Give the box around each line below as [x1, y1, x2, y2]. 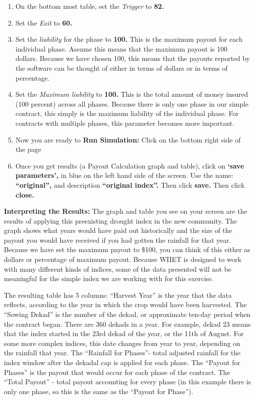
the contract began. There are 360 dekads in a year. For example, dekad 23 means [4, 318, 251, 329]
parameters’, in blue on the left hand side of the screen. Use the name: [15, 170, 233, 180]
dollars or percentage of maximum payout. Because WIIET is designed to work [4, 254, 242, 264]
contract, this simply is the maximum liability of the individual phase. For [15, 108, 239, 118]
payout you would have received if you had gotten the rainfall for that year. [4, 234, 231, 245]
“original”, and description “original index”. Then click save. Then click [15, 179, 245, 190]
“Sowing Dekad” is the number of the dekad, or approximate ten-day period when [4, 309, 251, 319]
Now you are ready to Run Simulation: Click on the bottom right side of [15, 134, 241, 144]
